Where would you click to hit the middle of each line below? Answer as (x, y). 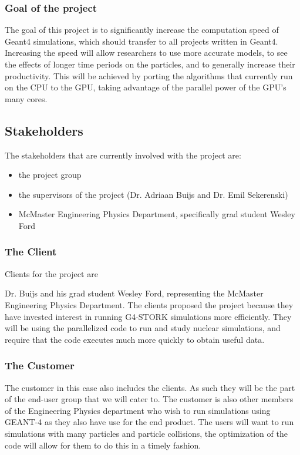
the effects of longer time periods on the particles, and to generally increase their (150, 64)
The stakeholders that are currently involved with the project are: (123, 155)
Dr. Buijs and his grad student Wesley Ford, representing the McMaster (134, 293)
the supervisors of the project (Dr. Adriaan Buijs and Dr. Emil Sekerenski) (153, 194)
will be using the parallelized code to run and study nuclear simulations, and (143, 328)
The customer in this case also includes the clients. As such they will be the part (150, 387)
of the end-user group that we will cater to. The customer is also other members (149, 399)
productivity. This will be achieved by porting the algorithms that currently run (149, 75)
